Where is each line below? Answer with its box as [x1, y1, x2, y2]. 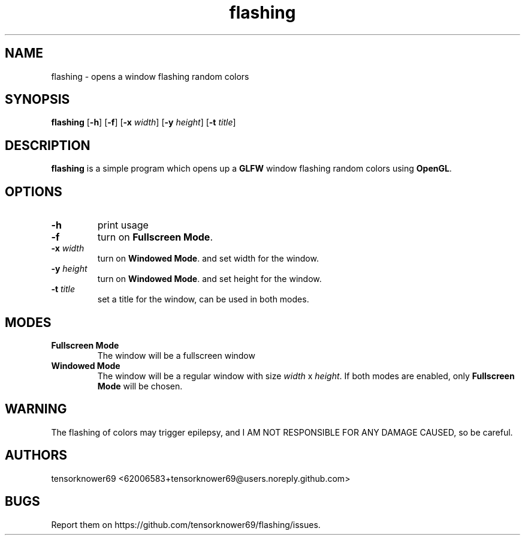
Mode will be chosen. [97, 380, 183, 391]
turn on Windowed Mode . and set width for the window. [97, 253, 319, 264]
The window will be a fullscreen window [97, 350, 255, 361]
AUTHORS [5, 448, 68, 463]
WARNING [5, 401, 67, 417]
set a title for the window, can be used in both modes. [97, 294, 309, 305]
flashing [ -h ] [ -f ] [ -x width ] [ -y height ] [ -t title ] [51, 117, 236, 128]
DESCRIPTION [5, 137, 90, 153]
